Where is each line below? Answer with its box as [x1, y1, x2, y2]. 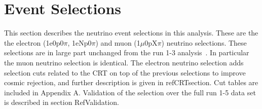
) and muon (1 [95, 37, 140, 48]
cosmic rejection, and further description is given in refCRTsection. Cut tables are [4, 77, 258, 88]
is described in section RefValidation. [4, 97, 119, 107]
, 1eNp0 [67, 37, 92, 48]
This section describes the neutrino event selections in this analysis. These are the [4, 27, 258, 38]
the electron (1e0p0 [4, 37, 64, 48]
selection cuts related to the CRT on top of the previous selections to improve [4, 67, 246, 78]
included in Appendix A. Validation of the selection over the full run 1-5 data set [4, 87, 256, 97]
